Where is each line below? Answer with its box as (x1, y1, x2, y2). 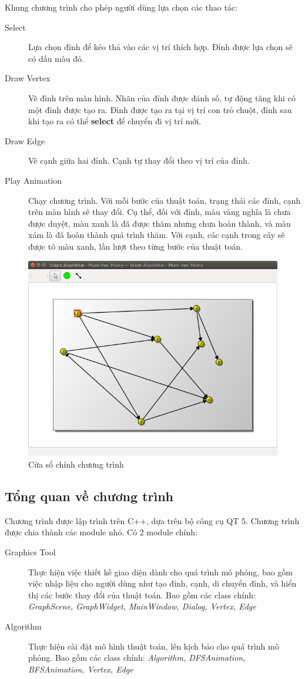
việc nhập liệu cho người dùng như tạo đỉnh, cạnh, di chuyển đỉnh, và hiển (28, 577, 297, 589)
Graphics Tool (5, 545, 56, 558)
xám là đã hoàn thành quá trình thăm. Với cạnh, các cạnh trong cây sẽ (28, 228, 285, 241)
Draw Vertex (5, 72, 51, 84)
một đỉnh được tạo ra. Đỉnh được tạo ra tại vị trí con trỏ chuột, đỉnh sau (28, 103, 292, 115)
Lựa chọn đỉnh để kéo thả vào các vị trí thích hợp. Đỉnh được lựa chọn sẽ (28, 41, 293, 53)
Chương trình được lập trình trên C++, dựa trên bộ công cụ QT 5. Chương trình (5, 514, 300, 526)
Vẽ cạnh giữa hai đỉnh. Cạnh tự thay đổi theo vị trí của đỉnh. (28, 154, 250, 167)
